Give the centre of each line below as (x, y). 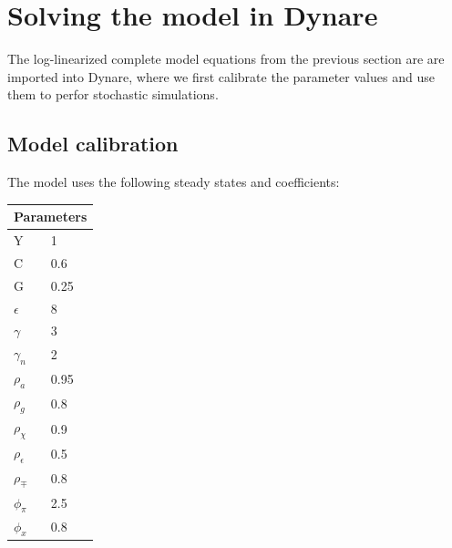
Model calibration (93, 144)
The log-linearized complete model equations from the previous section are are (226, 59)
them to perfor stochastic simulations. (113, 94)
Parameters (51, 217)
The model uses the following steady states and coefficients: (174, 182)
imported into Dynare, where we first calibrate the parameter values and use (221, 76)
